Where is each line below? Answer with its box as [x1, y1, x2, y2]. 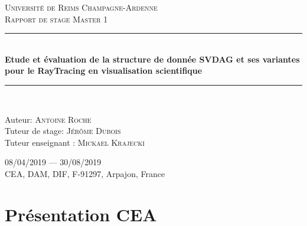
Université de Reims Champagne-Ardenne [5, 1, 158, 13]
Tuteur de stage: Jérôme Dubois [5, 125, 121, 137]
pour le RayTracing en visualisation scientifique [5, 64, 203, 77]
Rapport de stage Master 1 [5, 12, 108, 25]
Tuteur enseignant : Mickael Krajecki [5, 136, 145, 148]
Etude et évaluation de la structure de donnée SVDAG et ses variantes [5, 53, 300, 65]
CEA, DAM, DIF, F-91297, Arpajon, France [5, 167, 165, 179]
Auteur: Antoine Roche [5, 113, 92, 125]
